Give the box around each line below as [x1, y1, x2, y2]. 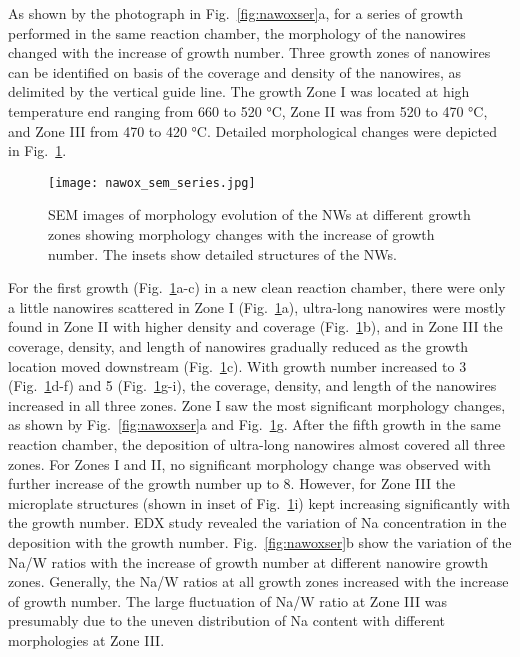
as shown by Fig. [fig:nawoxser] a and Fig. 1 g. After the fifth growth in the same [8, 414, 501, 435]
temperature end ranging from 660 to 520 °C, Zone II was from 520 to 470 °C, [8, 100, 488, 121]
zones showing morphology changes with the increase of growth [48, 224, 435, 244]
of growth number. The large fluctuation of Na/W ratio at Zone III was [8, 590, 447, 611]
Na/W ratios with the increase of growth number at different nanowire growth [8, 551, 488, 572]
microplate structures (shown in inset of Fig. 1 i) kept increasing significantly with [8, 492, 511, 513]
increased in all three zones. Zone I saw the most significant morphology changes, [8, 394, 506, 415]
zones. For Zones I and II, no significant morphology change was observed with [8, 453, 491, 474]
